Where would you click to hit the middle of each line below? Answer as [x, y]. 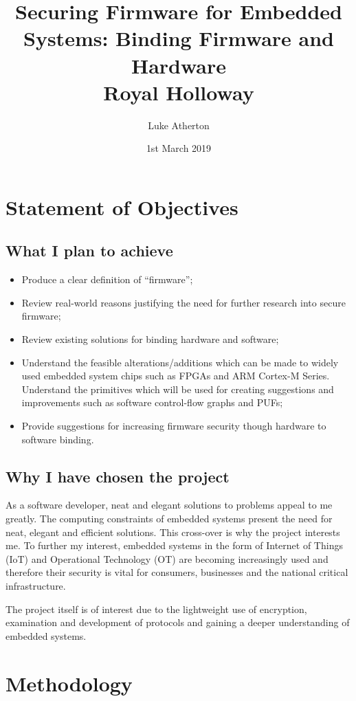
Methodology [69, 683]
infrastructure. [36, 585]
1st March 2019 [179, 148]
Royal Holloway [179, 92]
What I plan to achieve [89, 251]
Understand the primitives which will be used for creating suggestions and [178, 389]
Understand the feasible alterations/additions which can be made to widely [180, 362]
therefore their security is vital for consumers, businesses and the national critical [177, 572]
